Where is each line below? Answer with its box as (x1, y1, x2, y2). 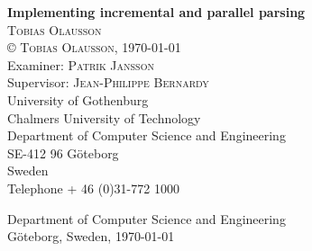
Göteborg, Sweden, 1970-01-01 (7, 227, 175, 246)
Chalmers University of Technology (7, 108, 201, 127)
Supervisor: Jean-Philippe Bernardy (7, 73, 209, 92)
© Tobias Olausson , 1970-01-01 (7, 38, 181, 57)
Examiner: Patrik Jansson (7, 55, 154, 74)
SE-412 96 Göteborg (7, 143, 119, 162)
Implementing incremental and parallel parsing (7, 3, 306, 21)
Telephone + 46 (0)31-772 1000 (7, 178, 179, 197)
